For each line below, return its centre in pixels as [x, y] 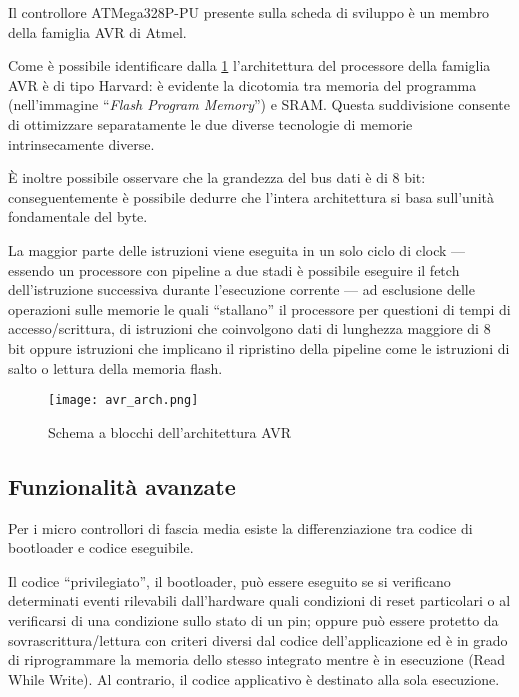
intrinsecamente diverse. [81, 143]
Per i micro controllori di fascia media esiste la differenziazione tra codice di [240, 527]
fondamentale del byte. [78, 216]
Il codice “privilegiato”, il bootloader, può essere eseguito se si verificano [229, 580]
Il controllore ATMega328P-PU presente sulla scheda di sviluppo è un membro [249, 12]
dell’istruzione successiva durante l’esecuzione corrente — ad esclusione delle [241, 289]
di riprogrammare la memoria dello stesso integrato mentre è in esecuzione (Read [256, 659]
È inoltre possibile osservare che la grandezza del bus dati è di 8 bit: [217, 177]
